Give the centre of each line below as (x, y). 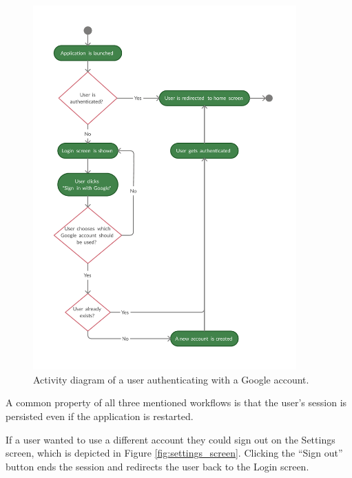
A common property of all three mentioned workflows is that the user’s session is (176, 402)
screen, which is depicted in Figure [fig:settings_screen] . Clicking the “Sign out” (174, 453)
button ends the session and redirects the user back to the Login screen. (157, 466)
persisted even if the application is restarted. (100, 416)
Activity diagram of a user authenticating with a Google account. (171, 379)
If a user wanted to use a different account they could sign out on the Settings (170, 439)
